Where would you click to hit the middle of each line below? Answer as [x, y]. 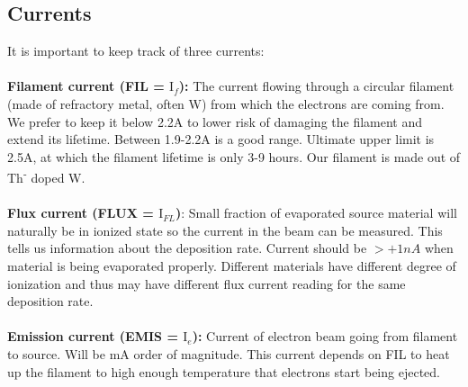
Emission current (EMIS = [93, 336]
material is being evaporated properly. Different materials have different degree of [232, 265]
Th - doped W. [46, 176]
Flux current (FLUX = [81, 213]
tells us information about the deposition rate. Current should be [187, 248]
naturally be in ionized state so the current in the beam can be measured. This [225, 230]
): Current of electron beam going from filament [325, 336]
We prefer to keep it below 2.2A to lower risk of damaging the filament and [215, 121]
